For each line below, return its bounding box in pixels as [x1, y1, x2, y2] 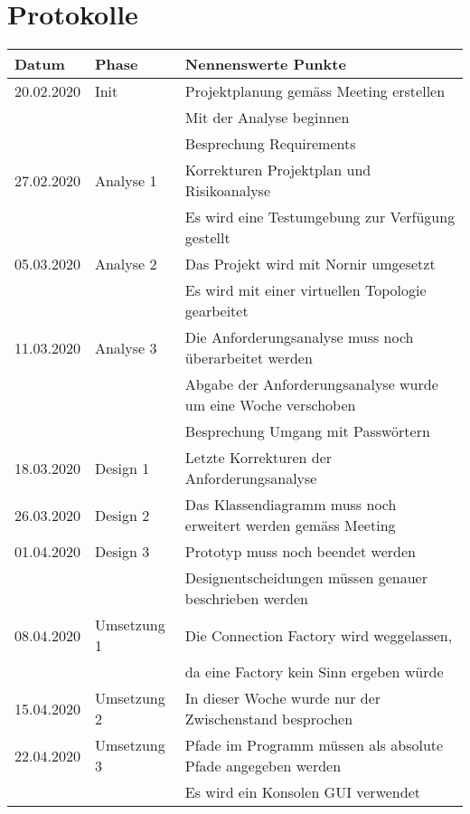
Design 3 [94, 541, 150, 563]
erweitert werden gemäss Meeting [184, 515, 396, 536]
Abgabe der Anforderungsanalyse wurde [184, 374, 438, 395]
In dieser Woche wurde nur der [184, 687, 381, 709]
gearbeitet [184, 300, 249, 322]
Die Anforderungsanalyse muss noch [184, 327, 414, 348]
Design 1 [94, 457, 150, 478]
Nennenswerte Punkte [184, 53, 346, 75]
